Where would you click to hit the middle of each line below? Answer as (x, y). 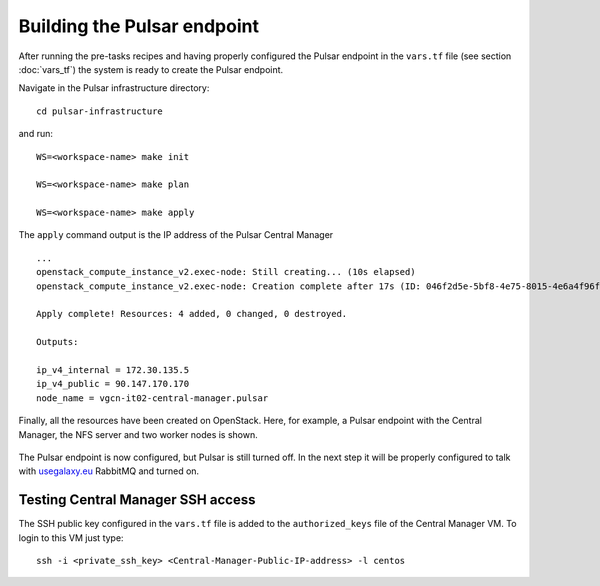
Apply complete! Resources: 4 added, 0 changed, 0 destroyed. (192, 314)
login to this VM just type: (71, 537)
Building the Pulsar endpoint (139, 26)
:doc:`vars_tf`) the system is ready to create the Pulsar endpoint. (151, 69)
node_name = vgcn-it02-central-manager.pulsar (152, 398)
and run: (36, 134)
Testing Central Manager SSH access (137, 500)
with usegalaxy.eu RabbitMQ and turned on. (109, 471)
